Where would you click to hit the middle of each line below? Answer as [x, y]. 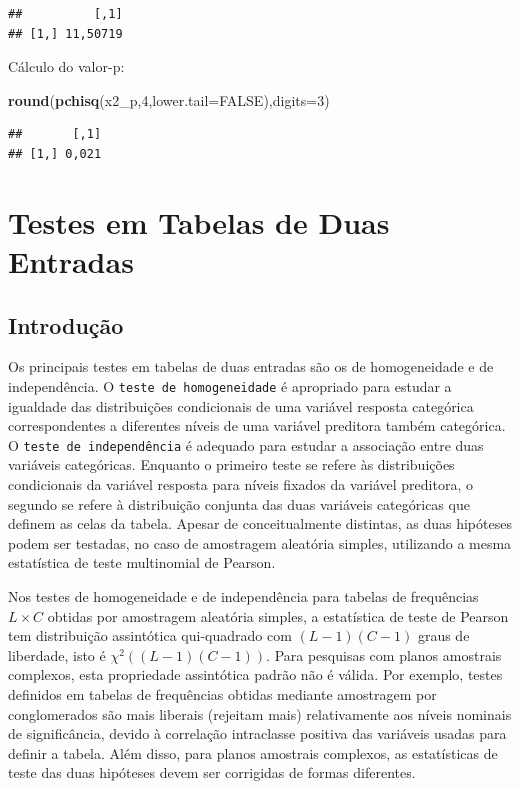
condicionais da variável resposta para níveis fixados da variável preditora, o [240, 484]
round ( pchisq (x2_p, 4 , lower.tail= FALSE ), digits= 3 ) [169, 99]
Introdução [66, 324]
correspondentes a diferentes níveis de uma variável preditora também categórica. [257, 425]
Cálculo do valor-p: [66, 66]
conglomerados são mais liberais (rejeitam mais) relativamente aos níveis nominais [260, 713]
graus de [443, 635]
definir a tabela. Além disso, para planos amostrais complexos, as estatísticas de [253, 752]
